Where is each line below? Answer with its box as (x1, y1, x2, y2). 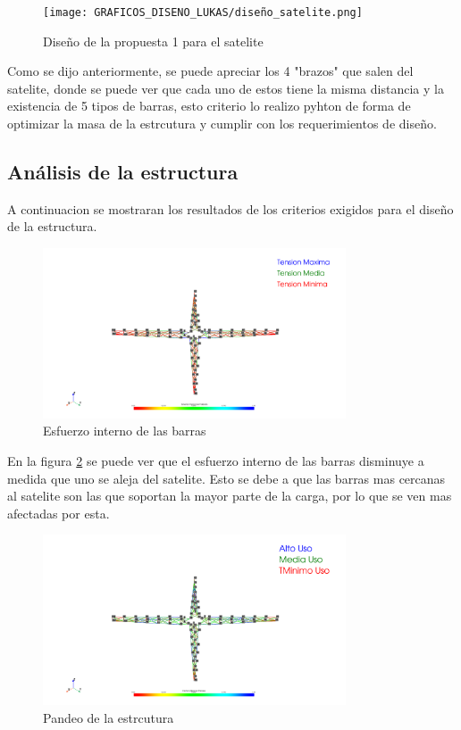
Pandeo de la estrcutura (43, 708, 174, 726)
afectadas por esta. (7, 503, 110, 522)
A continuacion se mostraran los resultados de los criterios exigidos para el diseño (7, 199, 454, 218)
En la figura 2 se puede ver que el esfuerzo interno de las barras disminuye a (7, 451, 424, 469)
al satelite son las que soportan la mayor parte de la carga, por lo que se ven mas (7, 486, 452, 505)
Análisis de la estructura (7, 158, 239, 186)
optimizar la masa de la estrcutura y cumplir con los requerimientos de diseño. (7, 114, 437, 133)
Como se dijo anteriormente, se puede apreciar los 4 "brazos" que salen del (7, 62, 414, 80)
